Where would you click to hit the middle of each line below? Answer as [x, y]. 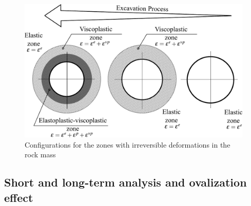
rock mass [40, 154]
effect [19, 197]
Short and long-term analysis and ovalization [125, 182]
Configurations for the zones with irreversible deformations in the [128, 144]
